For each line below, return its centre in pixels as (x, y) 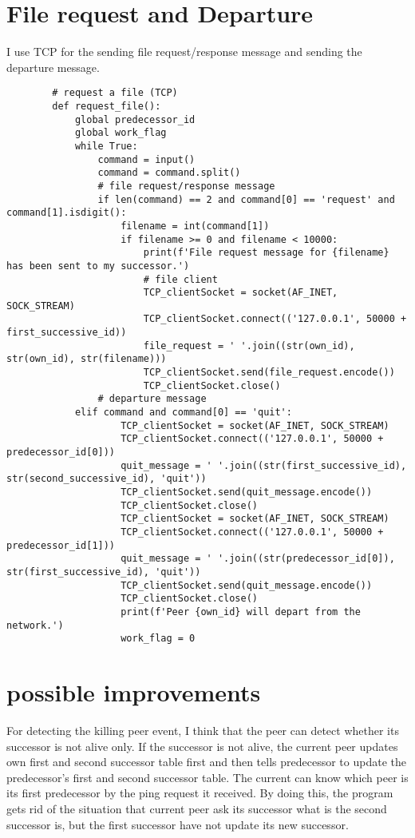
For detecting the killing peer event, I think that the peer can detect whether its (203, 730)
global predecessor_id (135, 119)
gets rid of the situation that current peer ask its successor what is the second (197, 808)
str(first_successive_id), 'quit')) (104, 572)
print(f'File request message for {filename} (266, 253)
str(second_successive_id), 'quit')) (107, 479)
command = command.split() (169, 173)
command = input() (146, 159)
